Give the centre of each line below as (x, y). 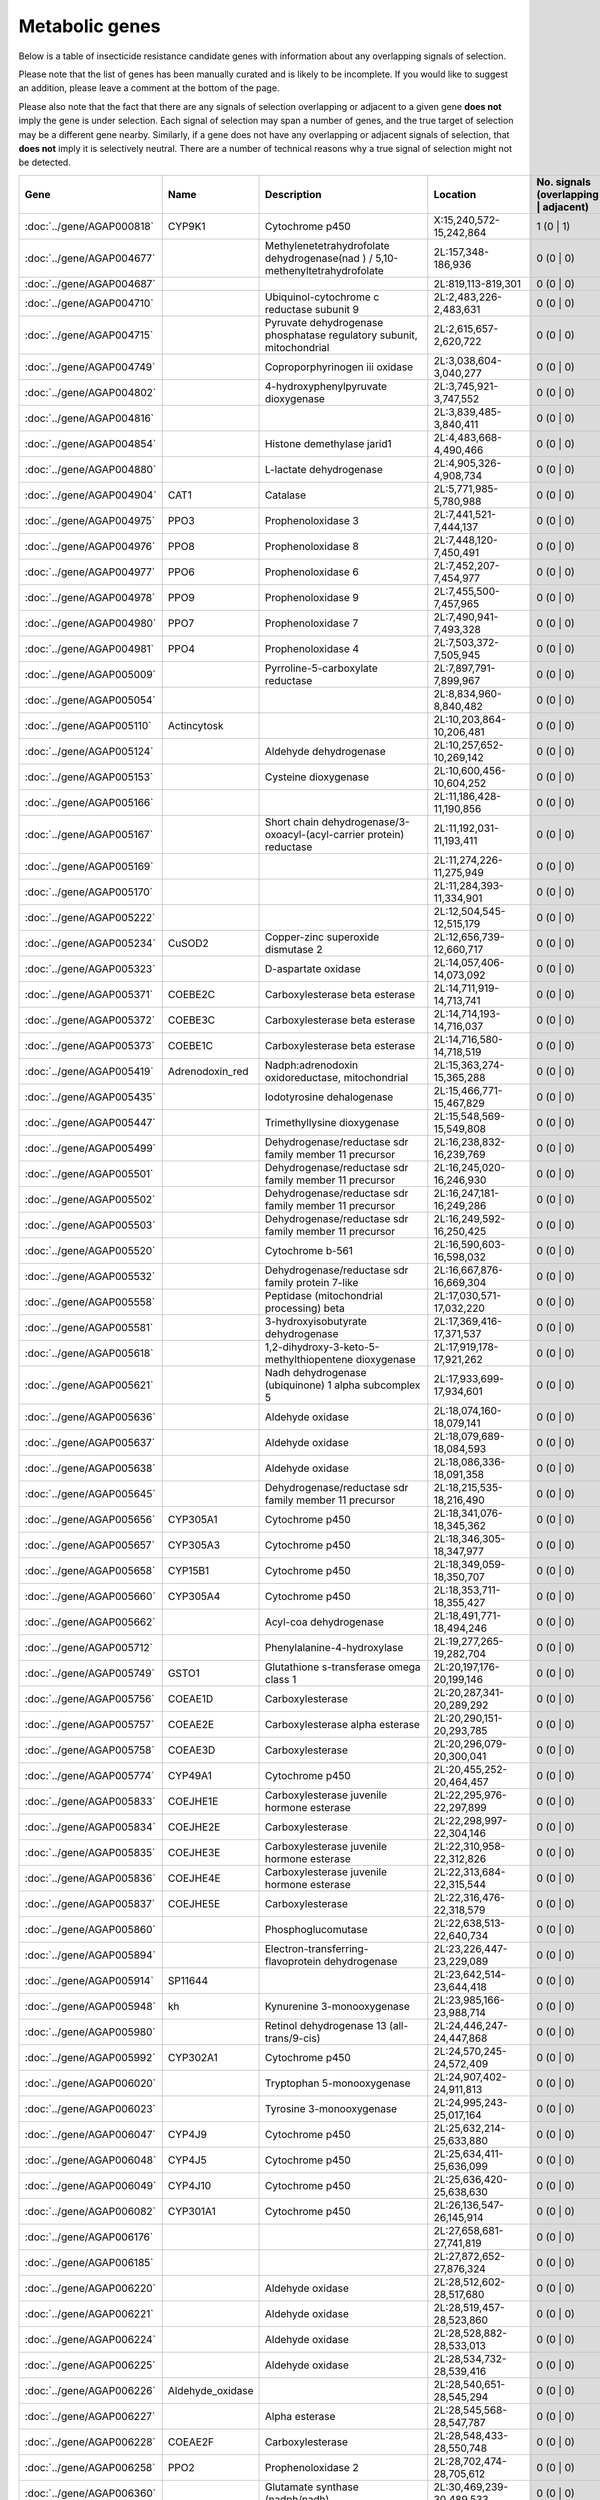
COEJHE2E (194, 1827)
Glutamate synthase (312, 2487)
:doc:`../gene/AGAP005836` (90, 1878)
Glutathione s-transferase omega (343, 1667)
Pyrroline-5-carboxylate (322, 668)
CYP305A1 (193, 1519)
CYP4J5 (187, 2160)
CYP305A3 (193, 1545)
